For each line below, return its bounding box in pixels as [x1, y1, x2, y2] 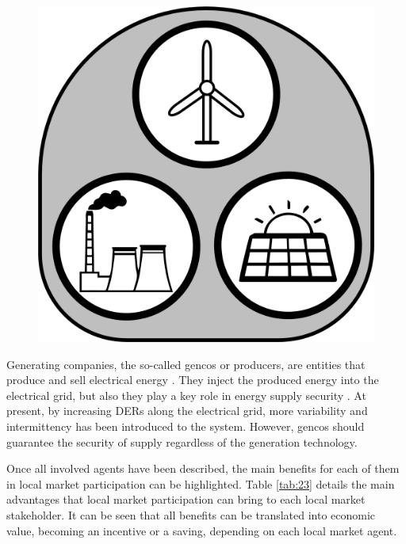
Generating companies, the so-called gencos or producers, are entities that [6, 356, 366, 372]
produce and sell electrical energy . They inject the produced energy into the [6, 371, 379, 388]
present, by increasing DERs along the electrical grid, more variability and [6, 402, 368, 419]
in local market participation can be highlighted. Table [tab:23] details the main [6, 475, 395, 492]
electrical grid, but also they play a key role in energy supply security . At [6, 386, 366, 403]
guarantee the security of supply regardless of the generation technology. [6, 433, 358, 450]
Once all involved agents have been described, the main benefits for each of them [6, 460, 400, 477]
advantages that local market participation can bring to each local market [6, 491, 366, 508]
